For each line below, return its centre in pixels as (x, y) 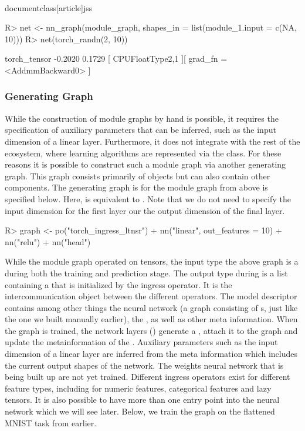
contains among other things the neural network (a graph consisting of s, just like (151, 307)
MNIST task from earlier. (51, 422)
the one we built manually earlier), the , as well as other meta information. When (151, 319)
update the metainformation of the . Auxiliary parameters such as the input (141, 342)
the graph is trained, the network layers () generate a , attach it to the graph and (151, 330)
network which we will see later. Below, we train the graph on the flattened (140, 411)
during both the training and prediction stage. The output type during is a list (146, 273)
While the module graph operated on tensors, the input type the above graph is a (152, 261)
